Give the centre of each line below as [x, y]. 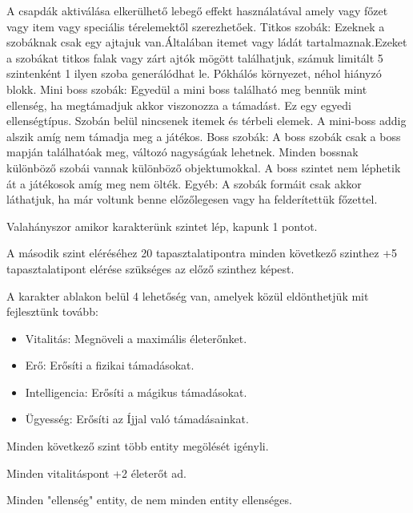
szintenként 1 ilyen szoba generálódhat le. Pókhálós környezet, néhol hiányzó [194, 73]
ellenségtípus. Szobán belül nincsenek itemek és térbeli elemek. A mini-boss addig [206, 121]
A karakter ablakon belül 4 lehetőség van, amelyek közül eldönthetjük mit [188, 295]
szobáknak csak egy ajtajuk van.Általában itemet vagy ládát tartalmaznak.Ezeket [207, 42]
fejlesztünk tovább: [52, 311]
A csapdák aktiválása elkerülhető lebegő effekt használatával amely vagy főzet [197, 10]
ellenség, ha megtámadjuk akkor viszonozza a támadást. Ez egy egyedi [179, 105]
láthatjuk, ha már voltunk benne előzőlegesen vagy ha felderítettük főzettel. [192, 199]
